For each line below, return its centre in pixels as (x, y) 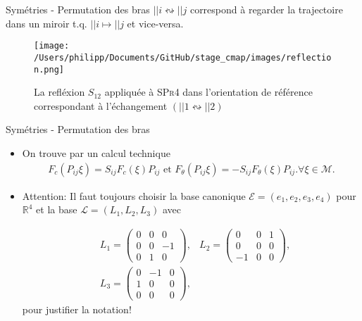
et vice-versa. (155, 23)
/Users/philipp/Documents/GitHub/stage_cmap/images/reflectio (183, 57)
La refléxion (60, 92)
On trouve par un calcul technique (96, 152)
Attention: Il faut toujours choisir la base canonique (134, 195)
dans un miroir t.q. (46, 23)
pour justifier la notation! (77, 309)
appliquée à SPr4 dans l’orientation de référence (208, 92)
